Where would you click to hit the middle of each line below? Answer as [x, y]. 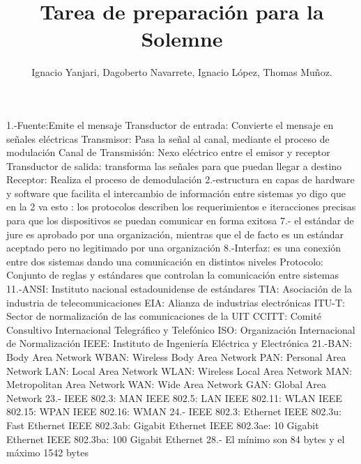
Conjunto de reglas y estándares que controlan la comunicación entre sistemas [172, 275]
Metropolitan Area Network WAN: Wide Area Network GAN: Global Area [166, 384]
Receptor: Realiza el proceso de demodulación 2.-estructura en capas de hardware [180, 179]
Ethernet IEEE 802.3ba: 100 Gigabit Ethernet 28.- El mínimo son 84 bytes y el [176, 439]
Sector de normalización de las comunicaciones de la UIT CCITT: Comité [164, 316]
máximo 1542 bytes [47, 453]
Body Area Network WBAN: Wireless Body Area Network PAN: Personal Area [176, 357]
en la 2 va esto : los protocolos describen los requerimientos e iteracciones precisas [181, 207]
